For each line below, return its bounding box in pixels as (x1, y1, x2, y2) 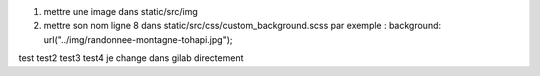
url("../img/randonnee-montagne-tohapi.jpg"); (43, 33, 233, 45)
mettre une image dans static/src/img (43, 6, 199, 17)
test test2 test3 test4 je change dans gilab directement (18, 52, 244, 64)
